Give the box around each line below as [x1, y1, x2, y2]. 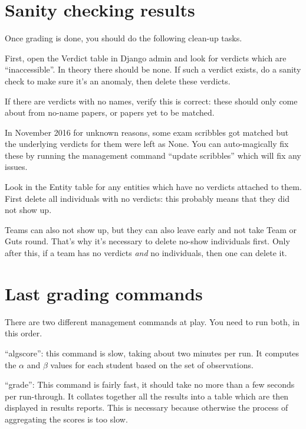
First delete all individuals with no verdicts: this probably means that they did [5, 192, 289, 204]
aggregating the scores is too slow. [5, 412, 128, 425]
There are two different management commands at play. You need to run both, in [5, 315, 300, 328]
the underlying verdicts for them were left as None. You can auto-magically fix [5, 137, 289, 150]
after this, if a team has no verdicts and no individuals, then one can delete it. [5, 247, 287, 259]
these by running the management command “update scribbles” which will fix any [5, 149, 301, 161]
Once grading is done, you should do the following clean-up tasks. [5, 32, 242, 44]
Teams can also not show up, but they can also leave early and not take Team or [5, 223, 297, 235]
